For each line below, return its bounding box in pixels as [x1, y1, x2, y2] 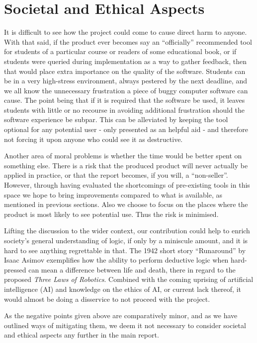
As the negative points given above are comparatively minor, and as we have [4, 310, 238, 321]
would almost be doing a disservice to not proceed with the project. [4, 293, 210, 304]
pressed [4, 264, 26, 274]
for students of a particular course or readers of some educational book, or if [4, 46, 237, 57]
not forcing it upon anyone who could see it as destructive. [4, 134, 183, 144]
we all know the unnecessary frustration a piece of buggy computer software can [4, 85, 248, 95]
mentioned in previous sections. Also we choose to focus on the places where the [4, 199, 248, 209]
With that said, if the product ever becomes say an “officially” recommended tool [4, 36, 252, 47]
